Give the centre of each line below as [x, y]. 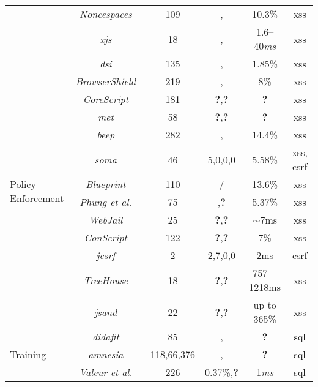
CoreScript [106, 99]
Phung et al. [106, 202]
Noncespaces [106, 14]
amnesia [106, 354]
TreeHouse [106, 280]
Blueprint [106, 184]
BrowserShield [106, 81]
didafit [105, 336]
